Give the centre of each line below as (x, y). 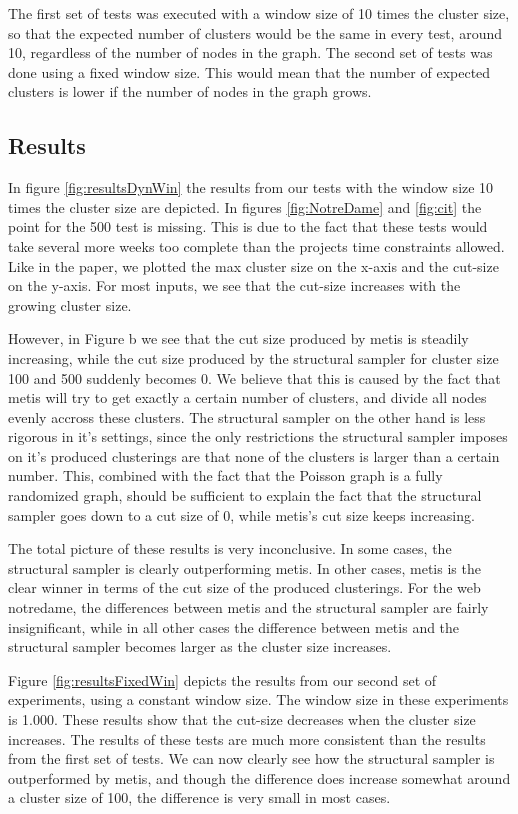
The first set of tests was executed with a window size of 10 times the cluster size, (259, 13)
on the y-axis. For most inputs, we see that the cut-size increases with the (234, 285)
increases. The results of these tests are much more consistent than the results (247, 738)
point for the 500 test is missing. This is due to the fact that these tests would (248, 226)
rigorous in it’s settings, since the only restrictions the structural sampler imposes (258, 436)
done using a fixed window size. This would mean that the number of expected (249, 71)
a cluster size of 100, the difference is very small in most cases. (199, 797)
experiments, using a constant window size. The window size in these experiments (258, 699)
